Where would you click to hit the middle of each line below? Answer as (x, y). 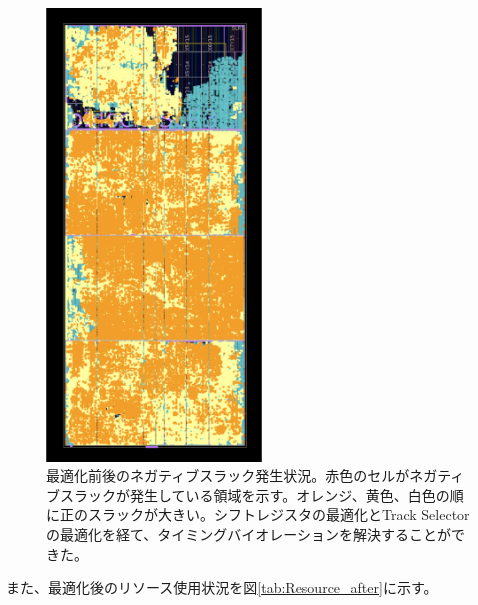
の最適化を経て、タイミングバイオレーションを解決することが (249, 533)
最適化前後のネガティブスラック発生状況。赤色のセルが (228, 475)
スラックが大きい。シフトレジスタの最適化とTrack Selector (278, 514)
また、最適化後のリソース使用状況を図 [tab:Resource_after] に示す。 (222, 587)
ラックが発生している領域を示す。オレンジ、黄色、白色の (261, 494)
